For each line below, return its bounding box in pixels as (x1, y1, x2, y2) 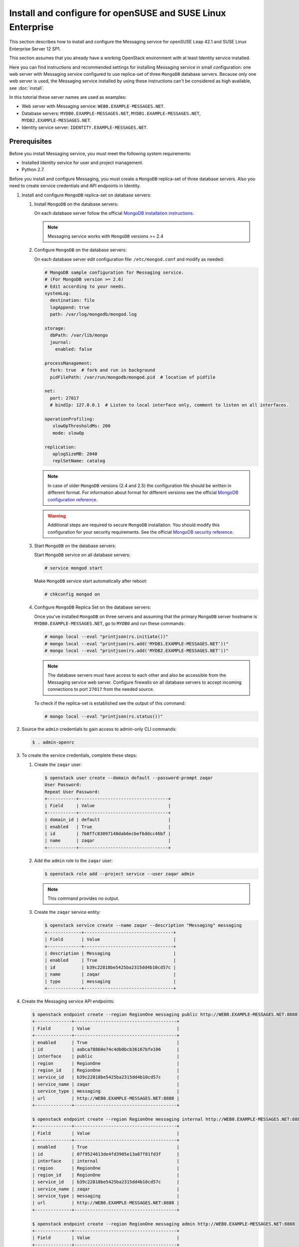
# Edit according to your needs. (44, 283, 127, 289)
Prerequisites (9, 137, 52, 146)
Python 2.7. (21, 167, 45, 173)
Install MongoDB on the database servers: (34, 201, 119, 207)
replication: (44, 444, 77, 450)
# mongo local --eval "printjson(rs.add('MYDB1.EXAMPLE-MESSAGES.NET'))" (44, 641, 229, 646)
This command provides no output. (47, 895, 120, 901)
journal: (50, 339, 71, 345)
